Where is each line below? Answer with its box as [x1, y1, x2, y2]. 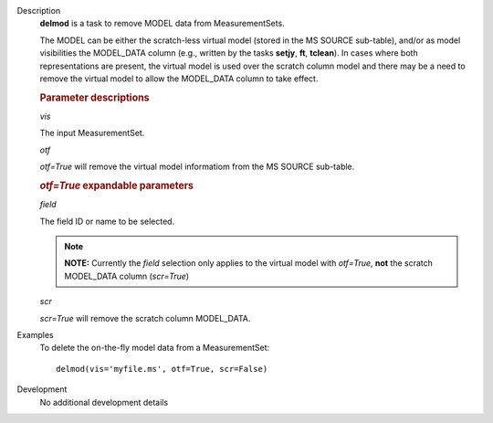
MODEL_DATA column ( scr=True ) [64, 270, 190, 281]
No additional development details [39, 397, 169, 407]
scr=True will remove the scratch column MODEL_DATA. [39, 312, 251, 323]
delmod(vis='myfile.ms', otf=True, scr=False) [56, 364, 268, 374]
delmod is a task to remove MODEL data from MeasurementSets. [39, 18, 285, 29]
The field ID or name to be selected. [39, 216, 175, 227]
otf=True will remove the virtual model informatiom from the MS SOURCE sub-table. [39, 161, 355, 173]
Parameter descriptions [39, 91, 150, 104]
